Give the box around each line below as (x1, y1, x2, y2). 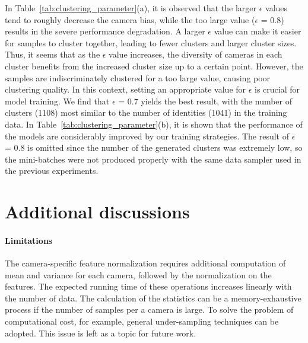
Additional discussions (5, 199, 190, 224)
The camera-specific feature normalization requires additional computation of (5, 257, 286, 269)
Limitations (5, 234, 53, 246)
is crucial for (255, 83, 300, 96)
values (265, 2, 288, 14)
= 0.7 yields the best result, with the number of (118, 94, 293, 107)
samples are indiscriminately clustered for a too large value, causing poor (5, 71, 271, 84)
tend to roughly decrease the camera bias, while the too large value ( (5, 13, 255, 26)
